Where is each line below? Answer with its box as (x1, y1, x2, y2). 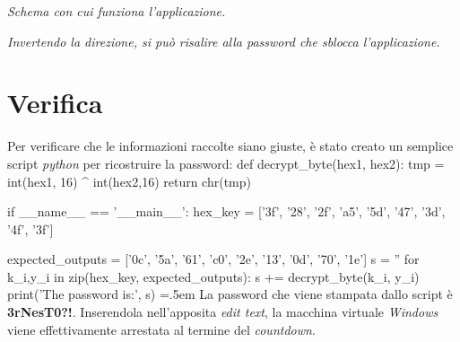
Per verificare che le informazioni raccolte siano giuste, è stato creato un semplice (7, 136, 454, 155)
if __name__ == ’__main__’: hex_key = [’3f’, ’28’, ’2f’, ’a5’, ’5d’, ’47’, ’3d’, (7, 202, 446, 221)
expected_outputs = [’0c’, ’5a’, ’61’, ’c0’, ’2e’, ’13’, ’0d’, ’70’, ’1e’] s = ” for (7, 250, 420, 268)
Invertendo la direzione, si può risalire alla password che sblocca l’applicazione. (7, 31, 440, 50)
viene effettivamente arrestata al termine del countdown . (7, 320, 316, 338)
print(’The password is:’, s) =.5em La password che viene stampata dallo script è (7, 285, 453, 303)
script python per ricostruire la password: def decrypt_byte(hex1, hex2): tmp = (7, 153, 445, 172)
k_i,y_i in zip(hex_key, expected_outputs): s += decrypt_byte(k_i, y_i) (7, 267, 420, 285)
